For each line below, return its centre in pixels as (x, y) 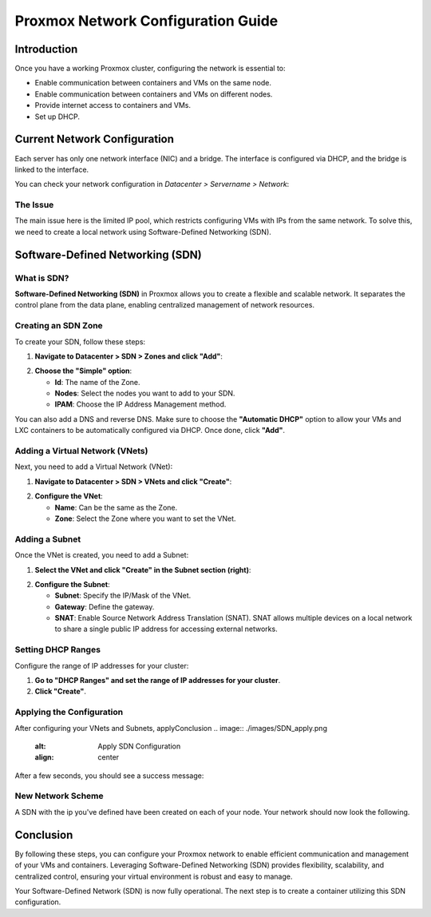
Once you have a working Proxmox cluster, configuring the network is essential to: (150, 69)
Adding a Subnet (48, 539)
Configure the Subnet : (73, 584)
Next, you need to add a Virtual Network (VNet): (94, 466)
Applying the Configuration (69, 713)
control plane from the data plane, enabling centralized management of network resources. (165, 305)
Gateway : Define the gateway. (105, 606)
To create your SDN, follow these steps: (80, 341)
